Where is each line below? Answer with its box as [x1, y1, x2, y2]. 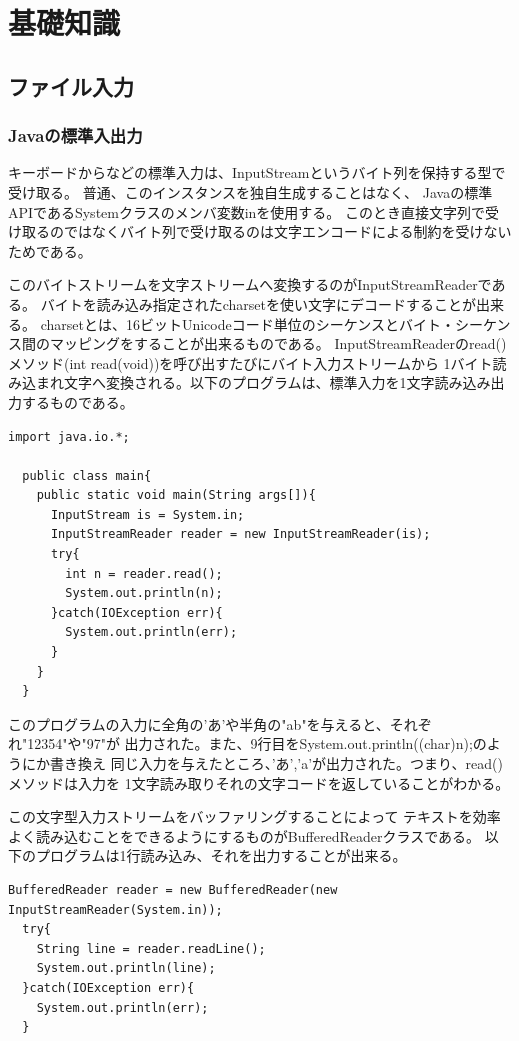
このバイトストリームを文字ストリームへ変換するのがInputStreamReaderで [8, 274, 492, 295]
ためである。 [8, 240, 92, 261]
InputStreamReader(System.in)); [8, 902, 223, 917]
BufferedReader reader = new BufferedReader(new [8, 882, 338, 897]
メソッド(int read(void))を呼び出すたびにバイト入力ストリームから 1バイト [8, 352, 493, 373]
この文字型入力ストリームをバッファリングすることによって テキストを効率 [8, 806, 501, 827]
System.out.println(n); [65, 586, 223, 601]
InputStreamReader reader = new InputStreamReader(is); [50, 527, 431, 542]
